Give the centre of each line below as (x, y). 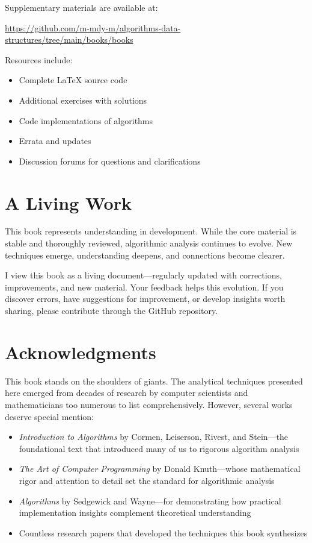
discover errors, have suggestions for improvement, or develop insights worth (145, 299)
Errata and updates (55, 141)
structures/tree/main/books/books (69, 39)
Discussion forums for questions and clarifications (110, 161)
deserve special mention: (49, 416)
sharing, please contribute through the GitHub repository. (112, 311)
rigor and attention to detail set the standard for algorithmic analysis (147, 480)
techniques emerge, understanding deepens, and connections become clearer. (145, 255)
